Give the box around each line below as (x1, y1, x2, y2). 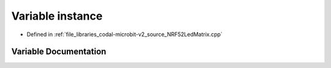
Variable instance (11, 9, 103, 23)
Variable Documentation (11, 47, 107, 57)
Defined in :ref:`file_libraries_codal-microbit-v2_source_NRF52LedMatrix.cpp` (26, 31, 223, 38)
